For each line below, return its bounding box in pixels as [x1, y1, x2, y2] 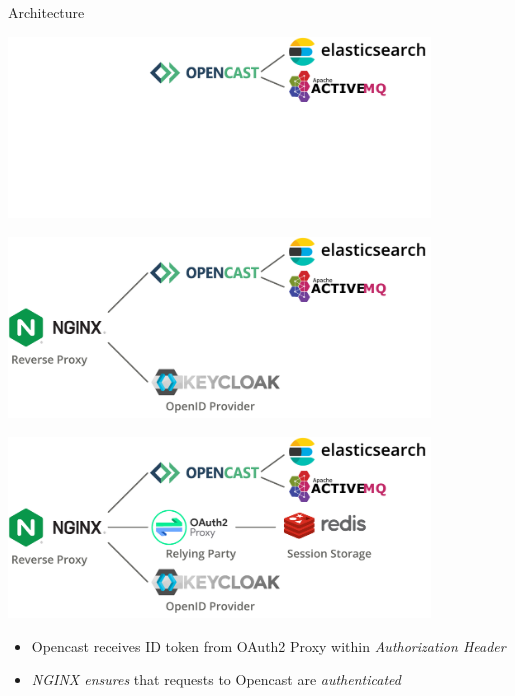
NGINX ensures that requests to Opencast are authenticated [31, 669, 401, 690]
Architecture [8, 2, 85, 22]
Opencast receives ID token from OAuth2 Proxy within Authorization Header [31, 635, 506, 656]
